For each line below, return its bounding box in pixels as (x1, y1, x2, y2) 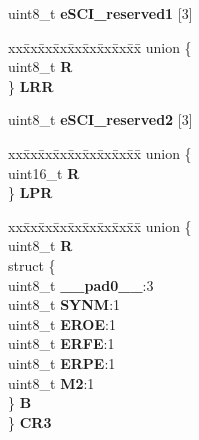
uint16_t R (8, 162, 80, 183)
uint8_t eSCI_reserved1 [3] (8, 3, 193, 23)
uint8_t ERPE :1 (8, 352, 116, 373)
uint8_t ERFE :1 (8, 333, 115, 354)
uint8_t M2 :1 (8, 372, 95, 393)
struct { (8, 254, 56, 275)
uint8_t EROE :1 (8, 313, 116, 334)
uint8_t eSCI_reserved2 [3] (8, 109, 193, 130)
